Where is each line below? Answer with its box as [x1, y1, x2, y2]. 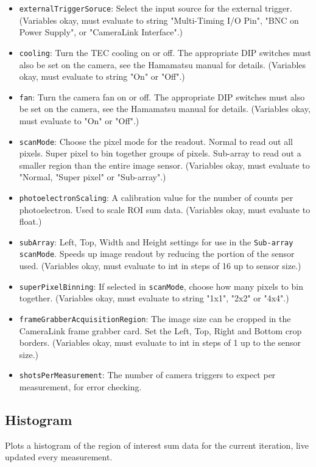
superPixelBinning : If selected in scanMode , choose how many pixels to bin [19, 279, 303, 292]
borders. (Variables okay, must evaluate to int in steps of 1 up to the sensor [19, 336, 301, 349]
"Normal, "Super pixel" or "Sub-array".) [19, 170, 166, 183]
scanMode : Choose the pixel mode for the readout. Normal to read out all [19, 135, 293, 147]
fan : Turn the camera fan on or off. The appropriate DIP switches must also [19, 90, 305, 103]
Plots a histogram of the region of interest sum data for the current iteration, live [5, 438, 309, 451]
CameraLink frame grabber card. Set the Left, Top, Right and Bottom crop [19, 324, 302, 337]
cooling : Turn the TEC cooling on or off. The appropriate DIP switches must [19, 46, 312, 58]
